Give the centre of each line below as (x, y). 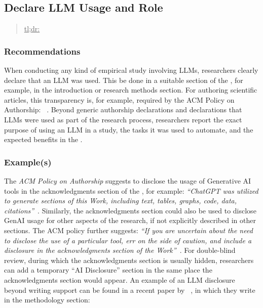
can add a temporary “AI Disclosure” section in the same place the (108, 270)
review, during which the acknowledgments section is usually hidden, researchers (129, 260)
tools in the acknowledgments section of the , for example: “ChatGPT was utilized (131, 190)
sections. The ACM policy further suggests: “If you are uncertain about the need (128, 230)
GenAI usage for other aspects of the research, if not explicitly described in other (130, 220)
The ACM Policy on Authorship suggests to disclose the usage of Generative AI (128, 180)
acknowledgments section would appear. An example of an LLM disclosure (120, 279)
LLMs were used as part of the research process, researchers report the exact (123, 119)
